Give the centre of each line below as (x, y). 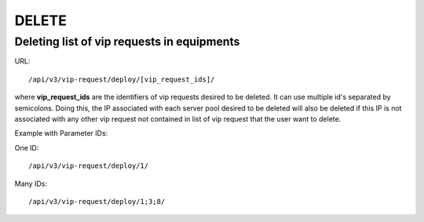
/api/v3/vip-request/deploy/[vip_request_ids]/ (122, 79)
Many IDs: (31, 184)
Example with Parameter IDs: (61, 133)
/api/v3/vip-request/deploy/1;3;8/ (97, 201)
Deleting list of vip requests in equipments (127, 42)
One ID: (27, 147)
